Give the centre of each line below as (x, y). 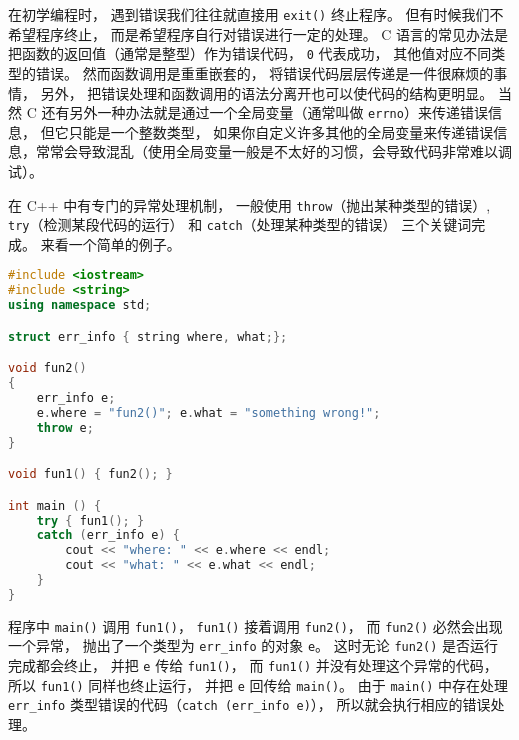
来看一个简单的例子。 (110, 243)
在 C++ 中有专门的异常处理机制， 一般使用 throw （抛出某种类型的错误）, (249, 204)
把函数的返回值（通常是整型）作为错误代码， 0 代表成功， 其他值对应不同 (250, 53)
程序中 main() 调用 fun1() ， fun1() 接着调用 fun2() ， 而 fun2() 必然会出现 (255, 625)
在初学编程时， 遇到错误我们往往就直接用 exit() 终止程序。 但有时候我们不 (256, 14)
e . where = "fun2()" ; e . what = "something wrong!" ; (208, 412)
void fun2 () (47, 368)
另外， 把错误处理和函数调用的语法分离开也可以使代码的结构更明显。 (267, 92)
